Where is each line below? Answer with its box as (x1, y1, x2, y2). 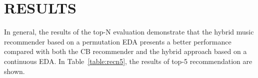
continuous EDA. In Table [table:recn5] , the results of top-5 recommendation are (4, 55, 252, 66)
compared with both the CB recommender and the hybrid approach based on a (4, 46, 247, 56)
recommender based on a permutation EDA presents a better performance (4, 36, 231, 46)
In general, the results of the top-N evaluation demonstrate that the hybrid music (4, 26, 254, 37)
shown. (4, 65, 25, 76)
